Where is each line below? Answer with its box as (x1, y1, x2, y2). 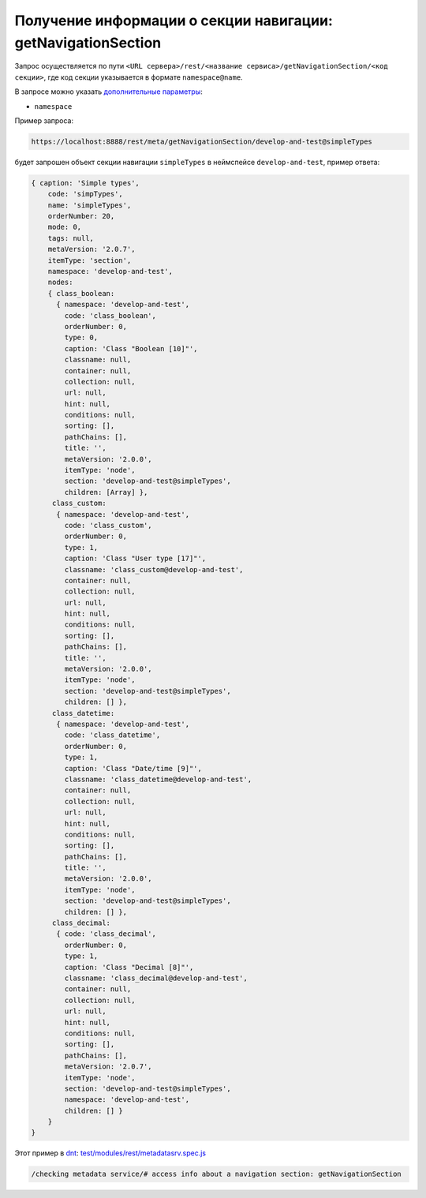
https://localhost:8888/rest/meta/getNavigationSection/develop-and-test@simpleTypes (31, 137, 372, 146)
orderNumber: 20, (47, 212, 115, 221)
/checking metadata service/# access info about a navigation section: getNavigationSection (31, 1170, 402, 1179)
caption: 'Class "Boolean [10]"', (64, 344, 198, 353)
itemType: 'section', (47, 256, 132, 264)
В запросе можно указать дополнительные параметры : (14, 87, 203, 96)
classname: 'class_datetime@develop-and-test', (64, 774, 252, 784)
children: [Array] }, (64, 488, 148, 496)
